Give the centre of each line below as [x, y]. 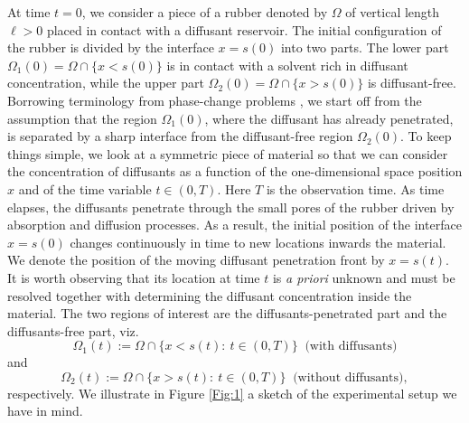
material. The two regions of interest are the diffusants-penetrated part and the [227, 313]
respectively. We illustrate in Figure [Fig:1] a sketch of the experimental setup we [232, 393]
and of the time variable [85, 188]
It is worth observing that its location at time [134, 277]
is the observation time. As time [355, 188]
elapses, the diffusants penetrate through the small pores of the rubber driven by [231, 207]
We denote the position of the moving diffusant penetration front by [196, 260]
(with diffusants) [351, 347]
